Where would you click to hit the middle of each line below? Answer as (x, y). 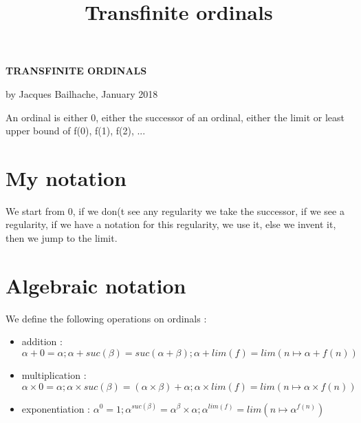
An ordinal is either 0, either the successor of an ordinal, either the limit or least (175, 117)
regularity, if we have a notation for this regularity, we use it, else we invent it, (171, 224)
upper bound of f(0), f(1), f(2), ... (76, 131)
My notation (66, 177)
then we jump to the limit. (62, 238)
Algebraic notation (96, 285)
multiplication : (54, 374)
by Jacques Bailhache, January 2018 (82, 93)
